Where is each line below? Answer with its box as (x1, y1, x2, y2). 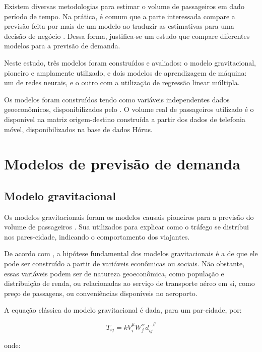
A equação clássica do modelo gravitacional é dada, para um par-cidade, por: (4, 305, 242, 315)
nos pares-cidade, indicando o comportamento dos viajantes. (4, 231, 190, 242)
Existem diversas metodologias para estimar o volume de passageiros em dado (4, 1, 244, 11)
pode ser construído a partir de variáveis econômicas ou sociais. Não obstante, (4, 258, 245, 269)
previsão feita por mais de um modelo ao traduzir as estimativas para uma (4, 21, 234, 31)
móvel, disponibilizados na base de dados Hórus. (4, 124, 153, 134)
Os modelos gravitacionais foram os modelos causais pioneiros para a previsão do (4, 211, 254, 222)
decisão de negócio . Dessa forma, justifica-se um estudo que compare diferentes (4, 30, 250, 41)
